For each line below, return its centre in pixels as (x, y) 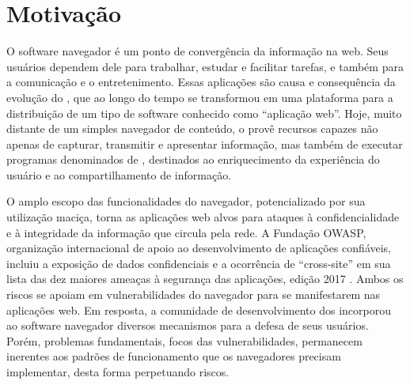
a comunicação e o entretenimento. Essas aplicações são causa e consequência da (201, 82)
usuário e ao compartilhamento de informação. (119, 174)
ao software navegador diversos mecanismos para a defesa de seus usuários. (188, 325)
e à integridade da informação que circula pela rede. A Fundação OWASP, (186, 232)
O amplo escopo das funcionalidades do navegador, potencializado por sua (186, 201)
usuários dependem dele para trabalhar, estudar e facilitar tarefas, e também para (205, 66)
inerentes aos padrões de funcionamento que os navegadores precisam (174, 356)
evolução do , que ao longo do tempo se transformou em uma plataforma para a (200, 97)
